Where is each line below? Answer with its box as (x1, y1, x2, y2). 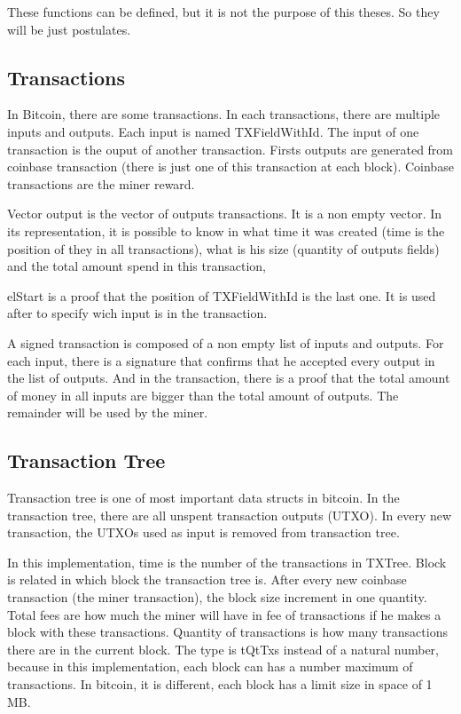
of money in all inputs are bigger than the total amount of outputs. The (7, 385, 399, 404)
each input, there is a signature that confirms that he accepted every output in (7, 351, 435, 369)
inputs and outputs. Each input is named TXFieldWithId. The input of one (7, 122, 419, 140)
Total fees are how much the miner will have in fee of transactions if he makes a (7, 605, 441, 623)
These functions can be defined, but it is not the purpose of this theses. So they (7, 3, 440, 20)
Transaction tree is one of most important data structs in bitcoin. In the (7, 488, 400, 507)
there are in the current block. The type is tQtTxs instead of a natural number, (7, 639, 439, 658)
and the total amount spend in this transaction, (7, 257, 266, 275)
